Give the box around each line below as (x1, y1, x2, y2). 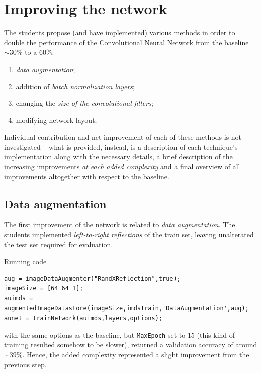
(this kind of (197, 329, 235, 340)
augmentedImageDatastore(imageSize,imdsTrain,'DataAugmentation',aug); (4, 304, 249, 312)
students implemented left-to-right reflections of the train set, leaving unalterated (4, 229, 254, 240)
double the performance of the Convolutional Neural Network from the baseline (4, 37, 249, 47)
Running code (4, 256, 47, 267)
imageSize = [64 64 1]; (4, 285, 83, 292)
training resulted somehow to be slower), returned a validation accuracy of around (4, 339, 257, 350)
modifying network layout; (16, 114, 97, 125)
